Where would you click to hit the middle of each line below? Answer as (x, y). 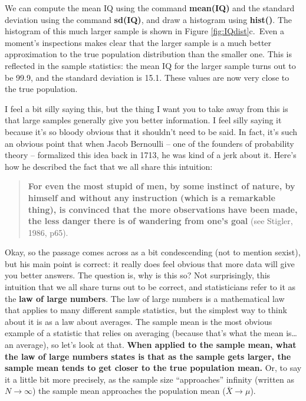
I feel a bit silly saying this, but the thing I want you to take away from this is (147, 108)
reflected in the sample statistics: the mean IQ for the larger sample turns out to (150, 65)
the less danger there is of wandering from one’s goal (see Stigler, (160, 221)
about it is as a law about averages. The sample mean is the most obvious (139, 321)
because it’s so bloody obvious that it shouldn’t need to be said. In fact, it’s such (151, 131)
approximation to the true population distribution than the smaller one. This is (149, 54)
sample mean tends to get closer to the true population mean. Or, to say (153, 368)
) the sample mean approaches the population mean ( (129, 391)
